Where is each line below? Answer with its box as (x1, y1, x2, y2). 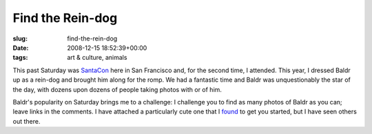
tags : (12, 54, 28, 62)
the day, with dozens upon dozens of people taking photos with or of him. (12, 85, 222, 93)
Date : (12, 43, 29, 52)
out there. (12, 117, 41, 125)
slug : (12, 34, 28, 43)
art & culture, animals (67, 54, 127, 62)
